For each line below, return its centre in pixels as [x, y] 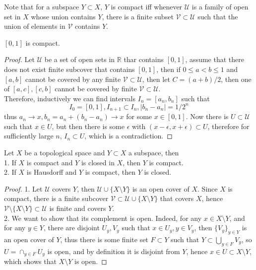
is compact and [50, 162]
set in [12, 16]
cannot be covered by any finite [73, 79]
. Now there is [207, 116]
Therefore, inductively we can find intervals [70, 98]
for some [139, 116]
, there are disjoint [72, 228]
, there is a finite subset [138, 16]
